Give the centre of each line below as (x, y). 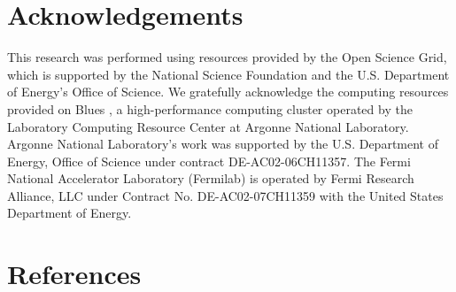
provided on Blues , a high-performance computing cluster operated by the (210, 108)
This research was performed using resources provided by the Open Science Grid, (227, 57)
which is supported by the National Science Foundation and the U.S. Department (228, 74)
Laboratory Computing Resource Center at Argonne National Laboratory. (208, 126)
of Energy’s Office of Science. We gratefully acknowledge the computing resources (228, 92)
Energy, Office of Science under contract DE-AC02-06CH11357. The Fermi (209, 161)
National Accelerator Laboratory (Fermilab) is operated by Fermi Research (211, 178)
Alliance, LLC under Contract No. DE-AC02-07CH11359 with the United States (225, 195)
